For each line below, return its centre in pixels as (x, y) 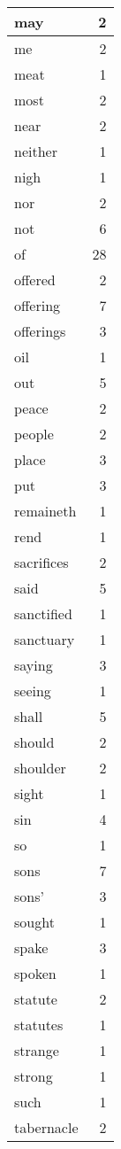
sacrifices (42, 562)
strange (37, 1050)
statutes (39, 1025)
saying (34, 665)
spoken (35, 973)
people (34, 434)
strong (34, 1076)
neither (36, 151)
